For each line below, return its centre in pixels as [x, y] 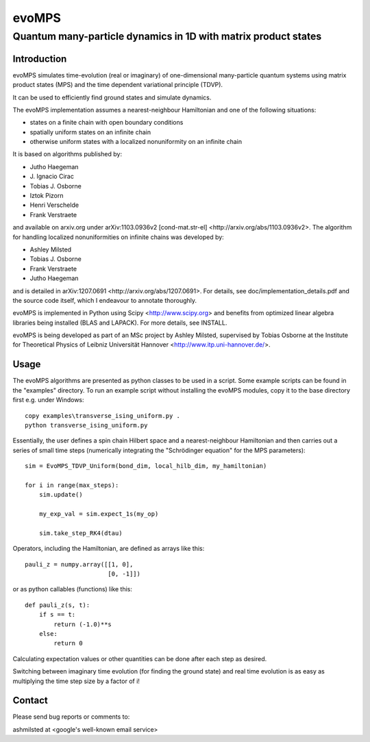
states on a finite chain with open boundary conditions [107, 123]
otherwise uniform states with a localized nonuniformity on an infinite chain [136, 142]
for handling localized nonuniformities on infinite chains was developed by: [118, 237]
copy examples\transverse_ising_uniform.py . [103, 416]
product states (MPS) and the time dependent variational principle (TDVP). [118, 85]
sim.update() [61, 495]
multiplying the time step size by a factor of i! [76, 681]
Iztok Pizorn [47, 196]
